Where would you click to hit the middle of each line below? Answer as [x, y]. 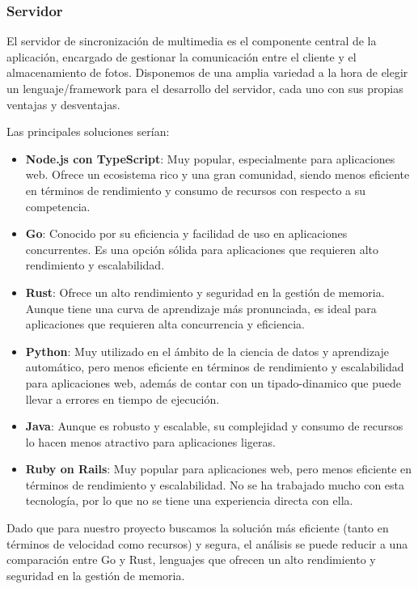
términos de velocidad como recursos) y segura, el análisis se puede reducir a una [207, 543]
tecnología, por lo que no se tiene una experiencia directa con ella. [189, 500]
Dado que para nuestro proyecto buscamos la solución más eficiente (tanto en [198, 528]
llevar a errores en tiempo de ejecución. [122, 398]
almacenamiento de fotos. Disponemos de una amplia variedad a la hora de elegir [207, 72]
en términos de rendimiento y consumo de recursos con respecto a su [196, 190]
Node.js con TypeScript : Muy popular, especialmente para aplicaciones [210, 158]
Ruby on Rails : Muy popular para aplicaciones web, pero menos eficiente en [219, 469]
